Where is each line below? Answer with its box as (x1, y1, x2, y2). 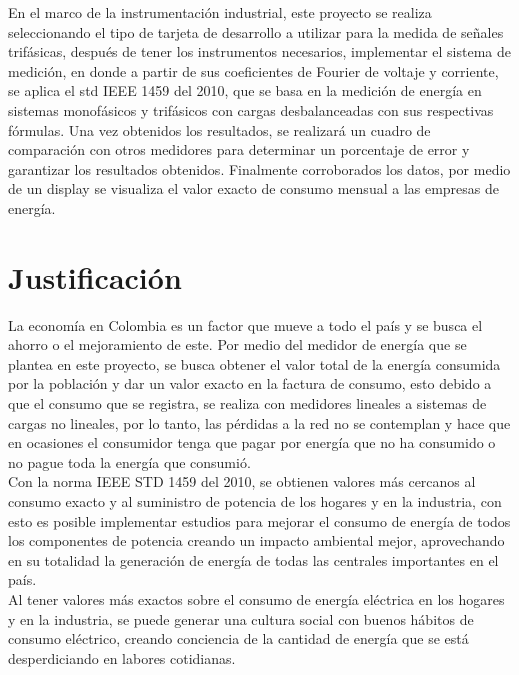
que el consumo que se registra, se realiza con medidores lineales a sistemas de (8, 393, 487, 414)
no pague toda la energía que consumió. (8, 451, 251, 472)
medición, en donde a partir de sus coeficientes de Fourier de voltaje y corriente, (8, 60, 499, 81)
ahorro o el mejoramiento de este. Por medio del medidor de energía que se (8, 334, 467, 355)
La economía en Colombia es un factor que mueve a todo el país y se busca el (8, 314, 483, 335)
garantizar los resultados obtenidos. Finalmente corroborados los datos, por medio (8, 158, 511, 179)
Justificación (8, 256, 182, 297)
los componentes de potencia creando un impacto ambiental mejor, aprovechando (8, 530, 505, 551)
